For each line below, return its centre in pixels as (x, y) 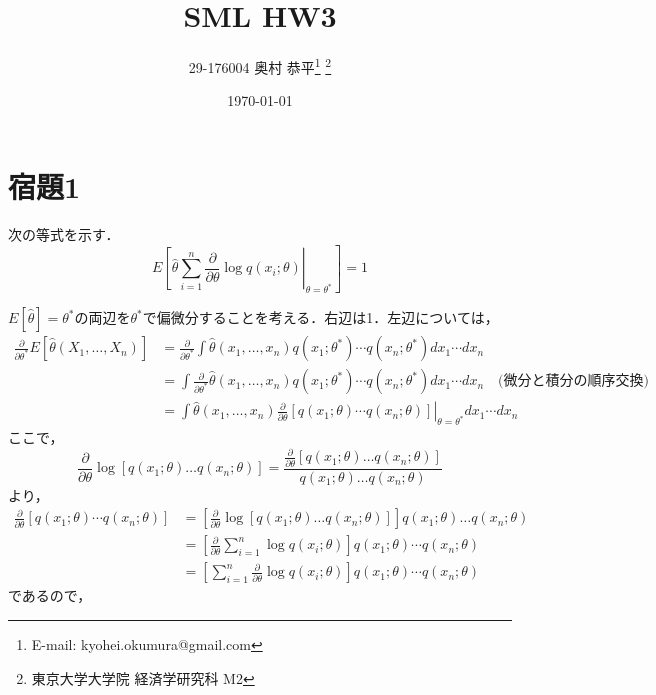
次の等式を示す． (64, 233)
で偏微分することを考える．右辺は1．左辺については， (320, 317)
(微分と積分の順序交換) (573, 381)
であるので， (50, 595)
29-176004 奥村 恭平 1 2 (260, 65)
